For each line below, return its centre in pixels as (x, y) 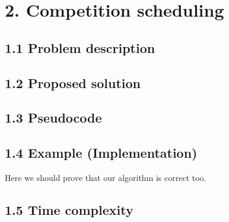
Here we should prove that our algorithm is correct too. (106, 177)
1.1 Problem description (80, 47)
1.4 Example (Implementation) (101, 153)
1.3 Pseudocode (53, 118)
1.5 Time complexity (69, 209)
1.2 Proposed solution (73, 82)
